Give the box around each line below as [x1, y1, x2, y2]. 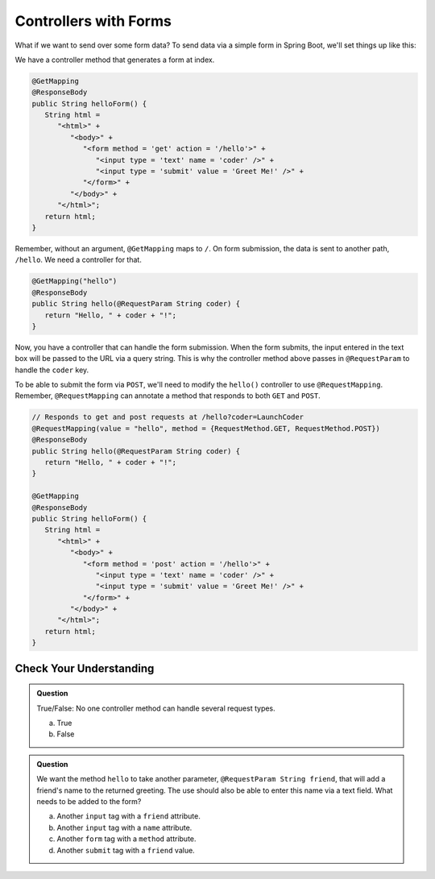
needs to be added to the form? [36, 797, 142, 806]
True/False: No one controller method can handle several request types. [36, 703, 275, 713]
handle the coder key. [14, 365, 89, 375]
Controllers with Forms [14, 12, 172, 30]
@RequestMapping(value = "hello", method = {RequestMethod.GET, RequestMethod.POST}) [31, 424, 380, 433]
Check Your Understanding [14, 661, 155, 675]
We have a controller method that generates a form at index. [14, 55, 215, 64]
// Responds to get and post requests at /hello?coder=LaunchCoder [31, 413, 304, 422]
